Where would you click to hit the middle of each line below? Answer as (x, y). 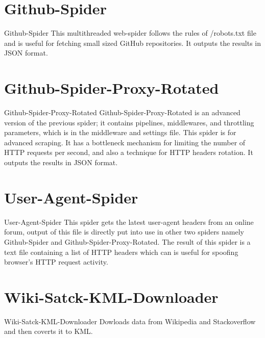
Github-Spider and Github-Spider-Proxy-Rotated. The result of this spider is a (127, 241)
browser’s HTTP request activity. (56, 262)
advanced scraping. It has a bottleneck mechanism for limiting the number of (125, 142)
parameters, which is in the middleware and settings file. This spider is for (120, 132)
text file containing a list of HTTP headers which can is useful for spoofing (121, 252)
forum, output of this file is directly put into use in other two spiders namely (124, 232)
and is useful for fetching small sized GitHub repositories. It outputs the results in (133, 43)
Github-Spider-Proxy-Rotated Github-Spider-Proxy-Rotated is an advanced (122, 112)
